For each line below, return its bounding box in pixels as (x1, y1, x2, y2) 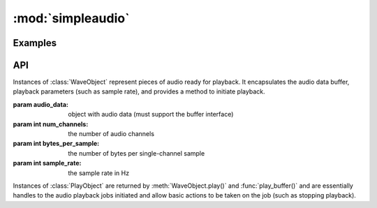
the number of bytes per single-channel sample (68, 149, 205, 157)
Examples (13, 37, 57, 49)
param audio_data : (13, 100, 69, 108)
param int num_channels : (13, 119, 89, 128)
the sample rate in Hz (68, 168, 129, 177)
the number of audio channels (68, 130, 155, 138)
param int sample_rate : (13, 159, 82, 168)
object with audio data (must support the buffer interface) (68, 110, 234, 119)
